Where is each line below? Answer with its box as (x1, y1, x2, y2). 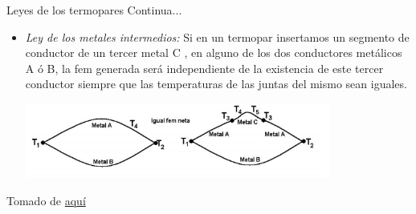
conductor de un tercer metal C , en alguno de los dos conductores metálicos (25, 44, 402, 61)
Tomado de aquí (6, 192, 86, 208)
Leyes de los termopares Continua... (6, 2, 182, 18)
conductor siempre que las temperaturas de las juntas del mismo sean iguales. (25, 75, 407, 92)
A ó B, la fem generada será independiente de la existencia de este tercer (25, 59, 384, 76)
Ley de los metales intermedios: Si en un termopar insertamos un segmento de (25, 28, 410, 45)
